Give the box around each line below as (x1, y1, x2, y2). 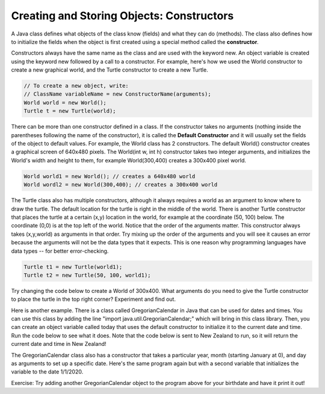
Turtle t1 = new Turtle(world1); (23, 263, 123, 270)
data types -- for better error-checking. (11, 247, 109, 254)
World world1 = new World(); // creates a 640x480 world (23, 173, 196, 180)
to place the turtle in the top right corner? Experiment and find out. (11, 295, 176, 303)
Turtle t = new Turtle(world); (23, 108, 117, 114)
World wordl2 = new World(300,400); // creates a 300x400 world (23, 181, 218, 188)
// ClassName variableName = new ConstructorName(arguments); (23, 91, 211, 97)
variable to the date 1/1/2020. (11, 368, 84, 375)
